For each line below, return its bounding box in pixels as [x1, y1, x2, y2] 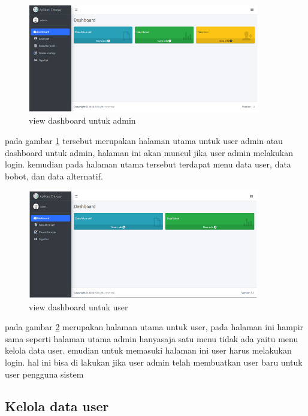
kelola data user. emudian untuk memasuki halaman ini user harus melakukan [5, 344, 292, 357]
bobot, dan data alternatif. [5, 169, 103, 182]
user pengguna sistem [5, 367, 84, 380]
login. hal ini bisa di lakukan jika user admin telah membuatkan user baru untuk [5, 355, 303, 368]
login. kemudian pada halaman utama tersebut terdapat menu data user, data [5, 158, 291, 170]
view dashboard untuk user [29, 300, 128, 313]
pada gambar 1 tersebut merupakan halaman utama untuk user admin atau [5, 134, 283, 146]
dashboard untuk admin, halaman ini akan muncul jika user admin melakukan [5, 146, 293, 158]
